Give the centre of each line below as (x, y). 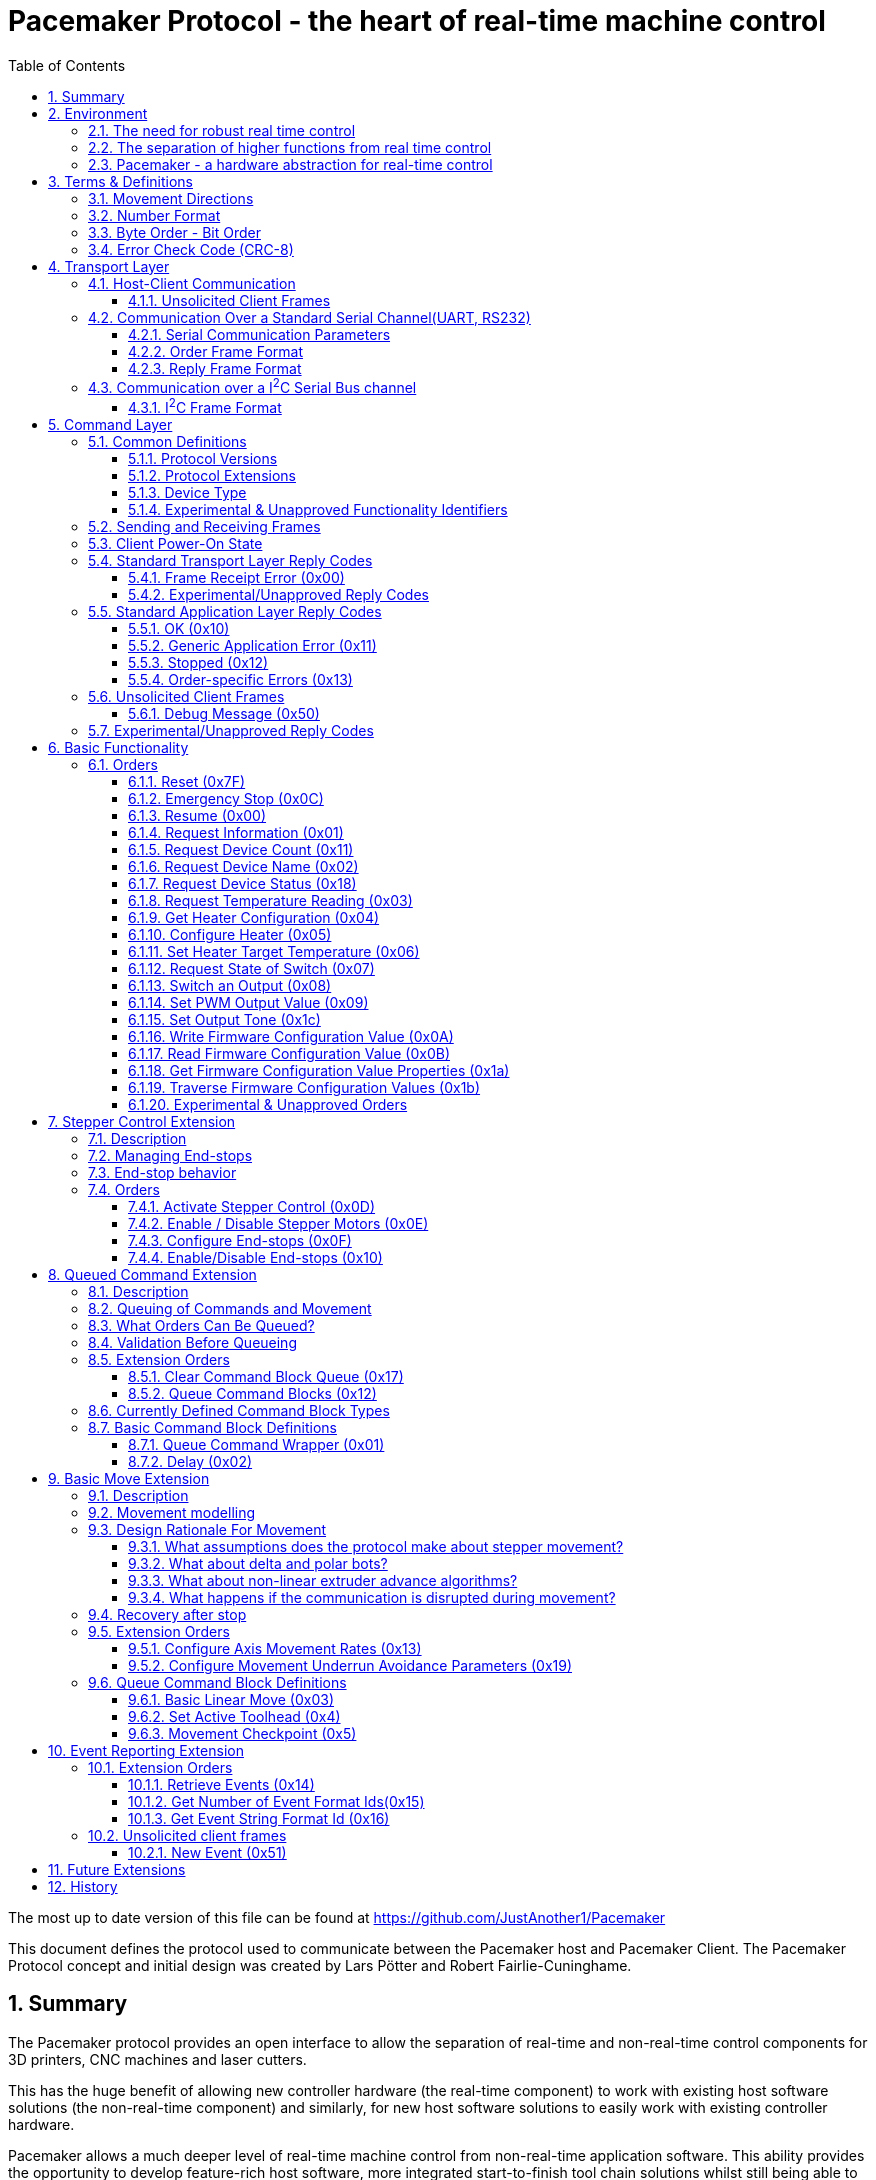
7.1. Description (137, 1139)
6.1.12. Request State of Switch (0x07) (251, 969)
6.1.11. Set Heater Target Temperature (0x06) (274, 952)
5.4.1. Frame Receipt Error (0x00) (236, 578)
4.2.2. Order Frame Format (216, 351)
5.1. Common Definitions (167, 442)
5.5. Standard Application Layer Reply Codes (235, 612)
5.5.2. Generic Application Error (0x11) (252, 646)
